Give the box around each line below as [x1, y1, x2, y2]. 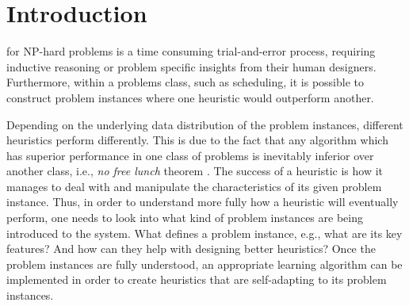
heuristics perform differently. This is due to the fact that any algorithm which [6, 132, 388, 148]
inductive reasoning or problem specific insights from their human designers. [6, 58, 377, 75]
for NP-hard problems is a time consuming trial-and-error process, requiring [6, 43, 376, 59]
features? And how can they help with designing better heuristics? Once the [6, 240, 376, 257]
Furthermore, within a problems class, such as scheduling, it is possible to [6, 74, 364, 90]
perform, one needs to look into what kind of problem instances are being [6, 209, 363, 226]
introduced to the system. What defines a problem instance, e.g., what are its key [6, 224, 403, 241]
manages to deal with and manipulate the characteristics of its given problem [6, 178, 382, 194]
